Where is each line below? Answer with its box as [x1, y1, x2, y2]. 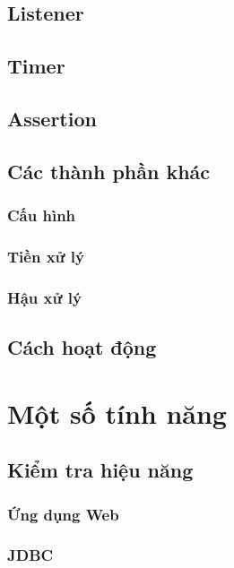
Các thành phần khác [7, 157, 211, 185]
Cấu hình [7, 204, 76, 227]
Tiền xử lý [7, 245, 84, 267]
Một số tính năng [7, 394, 227, 431]
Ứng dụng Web [7, 503, 119, 525]
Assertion [7, 104, 97, 132]
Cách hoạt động [7, 333, 157, 361]
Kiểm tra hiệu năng [7, 456, 194, 484]
